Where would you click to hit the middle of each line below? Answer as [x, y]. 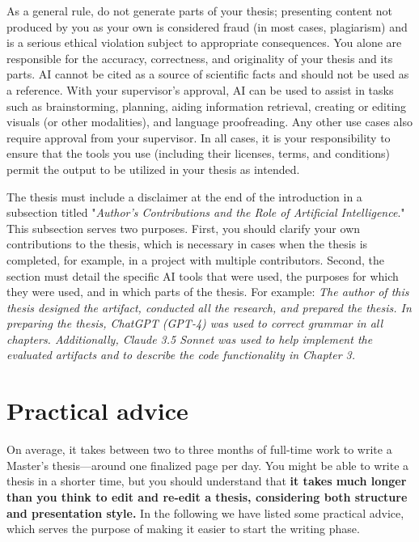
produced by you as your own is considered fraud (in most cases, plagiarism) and [207, 26]
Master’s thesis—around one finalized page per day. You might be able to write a [208, 465]
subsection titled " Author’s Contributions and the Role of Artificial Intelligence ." [206, 212]
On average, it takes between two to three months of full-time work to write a [199, 449]
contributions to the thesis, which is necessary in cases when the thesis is [187, 244]
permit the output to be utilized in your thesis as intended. [153, 169]
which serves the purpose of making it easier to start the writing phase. [183, 529]
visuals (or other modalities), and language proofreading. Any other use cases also [210, 122]
